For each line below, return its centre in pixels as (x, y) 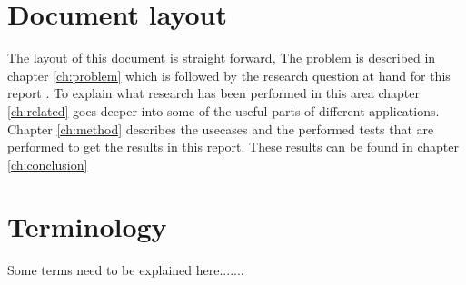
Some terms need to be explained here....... (126, 270)
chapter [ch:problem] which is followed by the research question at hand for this (229, 75)
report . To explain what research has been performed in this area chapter (213, 93)
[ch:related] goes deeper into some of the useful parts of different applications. (223, 110)
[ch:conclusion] (48, 164)
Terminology (87, 226)
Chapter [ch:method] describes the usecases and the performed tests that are (221, 128)
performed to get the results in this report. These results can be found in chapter (233, 147)
